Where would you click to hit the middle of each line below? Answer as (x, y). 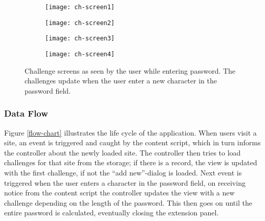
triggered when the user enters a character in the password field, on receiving (125, 182)
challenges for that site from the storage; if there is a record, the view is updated (131, 162)
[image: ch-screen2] (80, 23)
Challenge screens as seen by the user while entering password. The (130, 70)
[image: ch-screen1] (80, 7)
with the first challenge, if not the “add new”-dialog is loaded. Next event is (123, 172)
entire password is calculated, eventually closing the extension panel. (112, 213)
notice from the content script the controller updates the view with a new (119, 193)
